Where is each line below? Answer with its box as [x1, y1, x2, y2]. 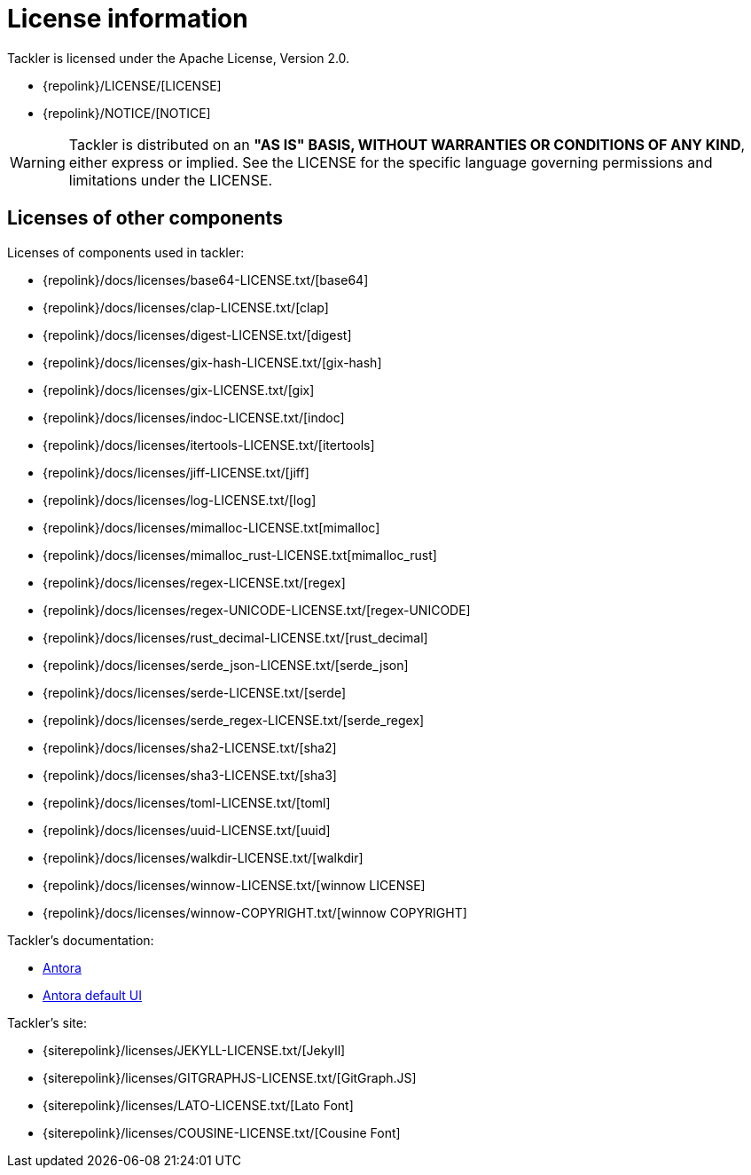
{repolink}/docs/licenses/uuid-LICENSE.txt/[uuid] [43, 822, 331, 838]
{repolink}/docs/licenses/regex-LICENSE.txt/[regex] [43, 574, 346, 590]
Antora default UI [43, 987, 142, 1003]
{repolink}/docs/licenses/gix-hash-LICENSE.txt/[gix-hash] [43, 354, 382, 370]
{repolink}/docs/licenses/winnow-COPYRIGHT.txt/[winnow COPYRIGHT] [43, 904, 467, 920]
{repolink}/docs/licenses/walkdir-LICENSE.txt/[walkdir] [43, 849, 364, 865]
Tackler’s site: [7, 1014, 87, 1030]
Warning [10, 153, 66, 171]
